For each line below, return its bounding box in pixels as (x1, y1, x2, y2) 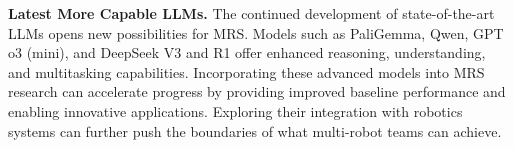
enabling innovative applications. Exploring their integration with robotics (8, 100, 463, 121)
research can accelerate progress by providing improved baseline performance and (8, 81, 506, 102)
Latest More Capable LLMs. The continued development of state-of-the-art (8, 3, 495, 23)
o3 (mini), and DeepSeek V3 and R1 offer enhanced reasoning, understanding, (8, 42, 486, 63)
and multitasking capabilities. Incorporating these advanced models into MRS (8, 61, 485, 82)
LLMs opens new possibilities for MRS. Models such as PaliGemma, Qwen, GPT (8, 22, 504, 43)
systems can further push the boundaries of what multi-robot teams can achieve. (8, 120, 502, 141)
